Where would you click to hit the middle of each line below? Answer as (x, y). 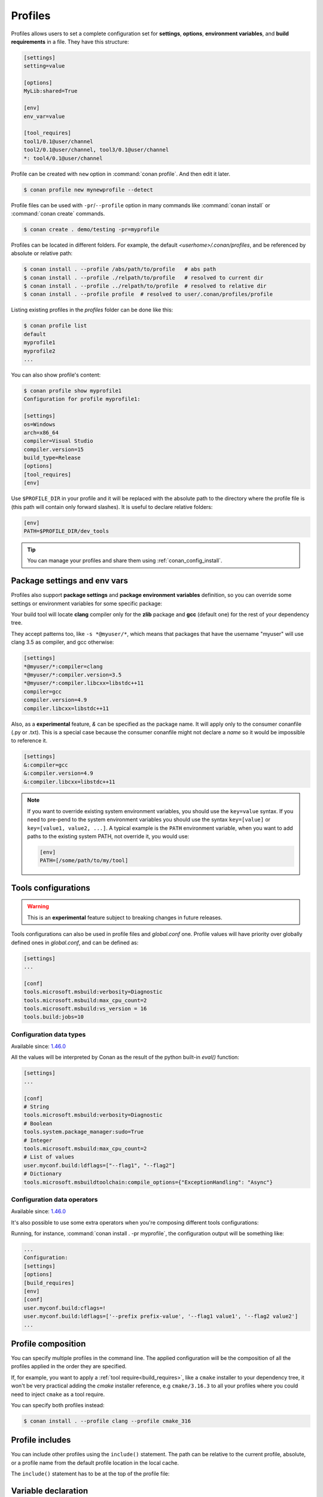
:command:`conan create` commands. (58, 213)
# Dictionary (43, 1174)
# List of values (49, 1157)
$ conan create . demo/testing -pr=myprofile (92, 229)
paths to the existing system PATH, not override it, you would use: (108, 837)
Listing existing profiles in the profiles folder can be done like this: (92, 310)
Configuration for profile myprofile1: (82, 399)
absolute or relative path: (42, 253)
